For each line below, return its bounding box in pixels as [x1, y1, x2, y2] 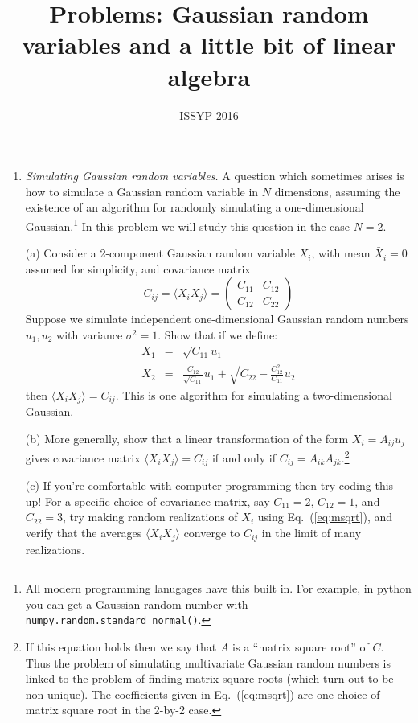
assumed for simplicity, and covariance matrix [25, 260, 251, 277]
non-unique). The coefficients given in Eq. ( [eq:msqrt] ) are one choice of [25, 685, 380, 702]
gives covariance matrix [25, 449, 141, 466]
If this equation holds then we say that [25, 638, 217, 655]
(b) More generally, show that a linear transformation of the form [25, 429, 349, 446]
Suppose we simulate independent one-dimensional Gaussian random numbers [25, 310, 409, 327]
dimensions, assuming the [274, 183, 400, 199]
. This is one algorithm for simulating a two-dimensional [115, 386, 392, 403]
